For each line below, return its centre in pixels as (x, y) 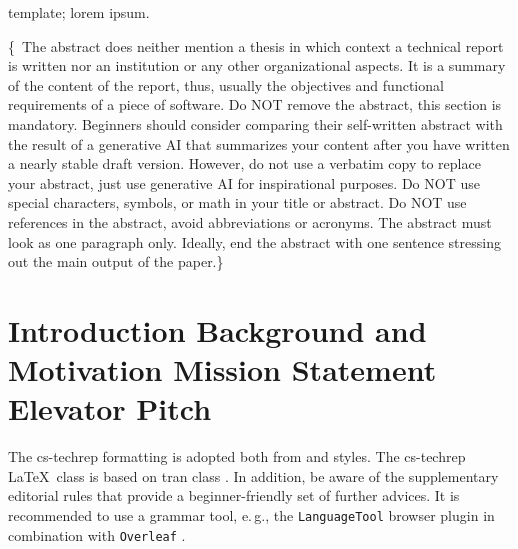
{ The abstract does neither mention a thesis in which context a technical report (256, 45)
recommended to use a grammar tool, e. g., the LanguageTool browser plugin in (251, 515)
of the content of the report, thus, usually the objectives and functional (226, 84)
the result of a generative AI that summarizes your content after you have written (259, 143)
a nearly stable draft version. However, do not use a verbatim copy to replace (244, 163)
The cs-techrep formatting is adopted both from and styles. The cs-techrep (237, 456)
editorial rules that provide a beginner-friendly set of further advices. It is (234, 495)
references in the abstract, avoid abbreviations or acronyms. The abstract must (250, 221)
